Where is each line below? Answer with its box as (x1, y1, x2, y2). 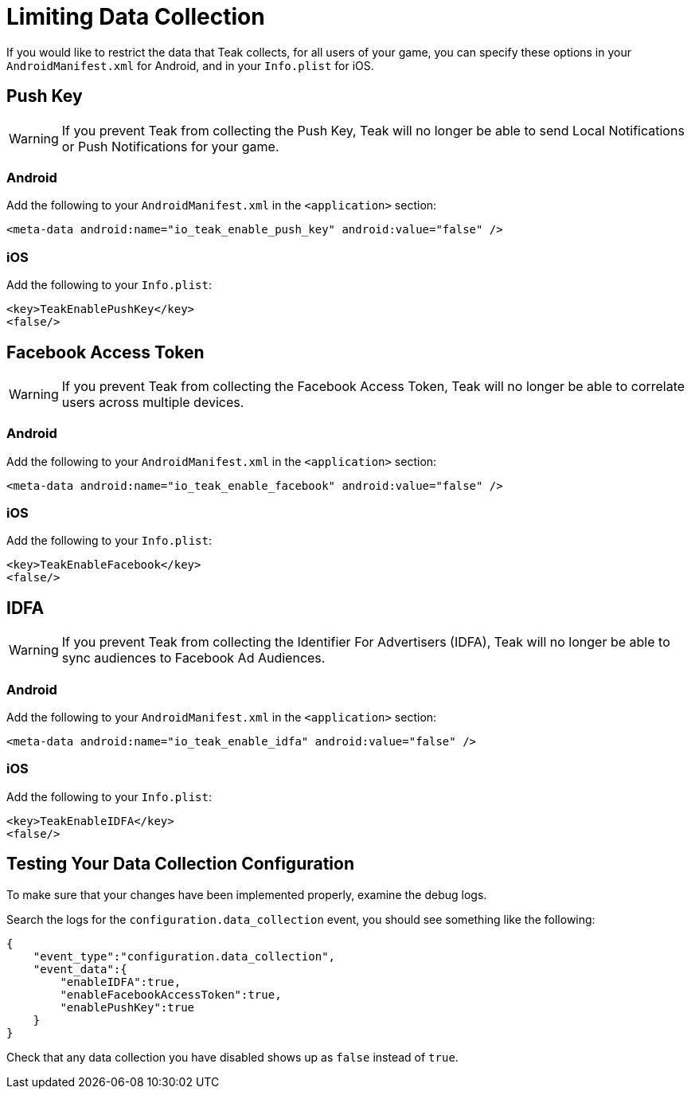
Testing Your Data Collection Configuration (6, 854, 355, 874)
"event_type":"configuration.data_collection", (33, 949, 336, 963)
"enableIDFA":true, (60, 975, 182, 988)
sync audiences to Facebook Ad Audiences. (61, 650, 326, 667)
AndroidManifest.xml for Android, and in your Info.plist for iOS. (6, 58, 374, 72)
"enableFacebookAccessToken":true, (60, 987, 282, 1001)
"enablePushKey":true (60, 1000, 195, 1014)
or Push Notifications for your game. (61, 138, 279, 154)
